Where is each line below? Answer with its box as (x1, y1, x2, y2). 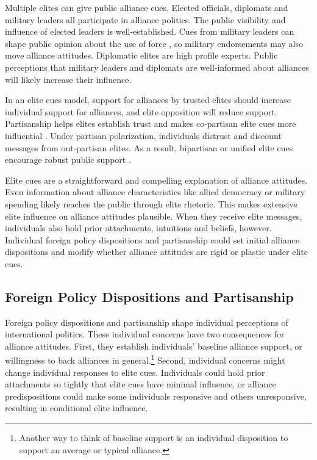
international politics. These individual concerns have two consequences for (5, 328, 285, 340)
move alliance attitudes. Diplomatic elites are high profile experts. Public (5, 49, 278, 62)
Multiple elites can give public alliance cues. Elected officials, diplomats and (5, 1, 288, 13)
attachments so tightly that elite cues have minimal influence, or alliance (5, 378, 276, 390)
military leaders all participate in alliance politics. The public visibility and (5, 13, 286, 26)
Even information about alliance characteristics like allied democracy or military (5, 185, 305, 198)
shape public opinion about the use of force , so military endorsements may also (5, 37, 304, 49)
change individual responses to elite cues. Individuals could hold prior (5, 365, 265, 378)
